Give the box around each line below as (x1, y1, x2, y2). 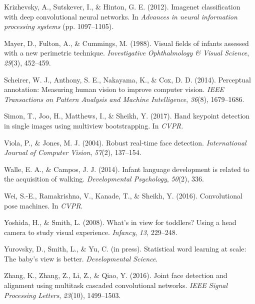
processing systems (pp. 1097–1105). (4, 21, 114, 31)
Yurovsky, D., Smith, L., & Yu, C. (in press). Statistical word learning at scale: (4, 243, 246, 254)
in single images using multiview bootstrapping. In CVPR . (4, 120, 183, 130)
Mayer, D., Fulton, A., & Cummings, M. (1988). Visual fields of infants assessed (4, 37, 249, 48)
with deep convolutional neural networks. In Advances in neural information (4, 11, 237, 21)
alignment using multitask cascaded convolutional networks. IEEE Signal (4, 280, 228, 290)
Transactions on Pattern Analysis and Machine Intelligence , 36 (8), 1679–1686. (4, 93, 244, 104)
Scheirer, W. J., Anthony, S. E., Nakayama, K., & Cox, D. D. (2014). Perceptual (4, 74, 251, 84)
